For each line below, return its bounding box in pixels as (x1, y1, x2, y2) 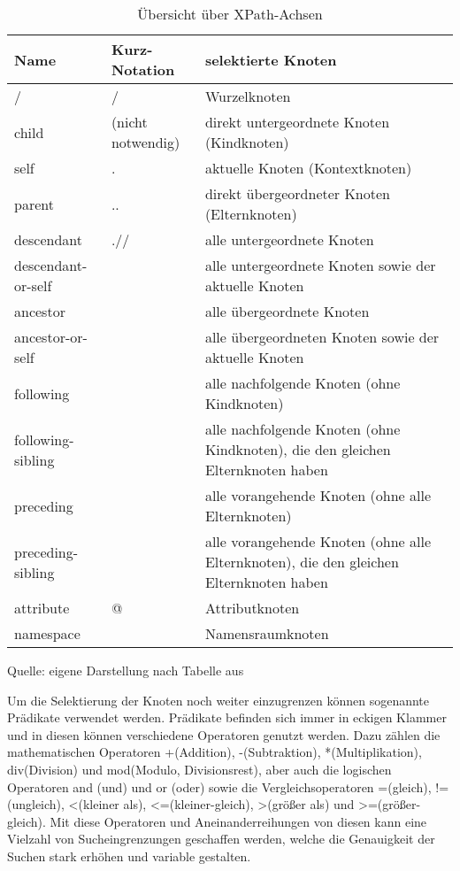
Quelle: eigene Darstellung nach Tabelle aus (7, 661, 244, 679)
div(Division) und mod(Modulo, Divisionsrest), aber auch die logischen (7, 759, 392, 778)
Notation (111, 59, 175, 80)
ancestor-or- (14, 327, 88, 347)
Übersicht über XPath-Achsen (137, 4, 323, 24)
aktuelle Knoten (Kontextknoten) (204, 158, 412, 178)
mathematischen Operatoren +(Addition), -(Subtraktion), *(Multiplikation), (7, 743, 422, 761)
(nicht (111, 112, 148, 132)
